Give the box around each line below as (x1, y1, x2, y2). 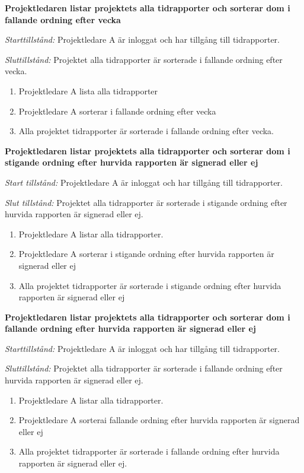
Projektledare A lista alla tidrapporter (18, 84, 158, 97)
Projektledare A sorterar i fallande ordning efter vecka (18, 104, 216, 117)
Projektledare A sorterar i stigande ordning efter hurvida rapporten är (18, 247, 274, 260)
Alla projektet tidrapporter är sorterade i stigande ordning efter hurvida (18, 279, 281, 291)
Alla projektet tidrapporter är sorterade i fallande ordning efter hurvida (18, 445, 280, 458)
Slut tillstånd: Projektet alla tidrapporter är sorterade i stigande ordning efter (5, 196, 287, 208)
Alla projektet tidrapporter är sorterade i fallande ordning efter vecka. (18, 125, 274, 137)
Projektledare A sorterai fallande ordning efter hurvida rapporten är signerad (18, 414, 300, 426)
